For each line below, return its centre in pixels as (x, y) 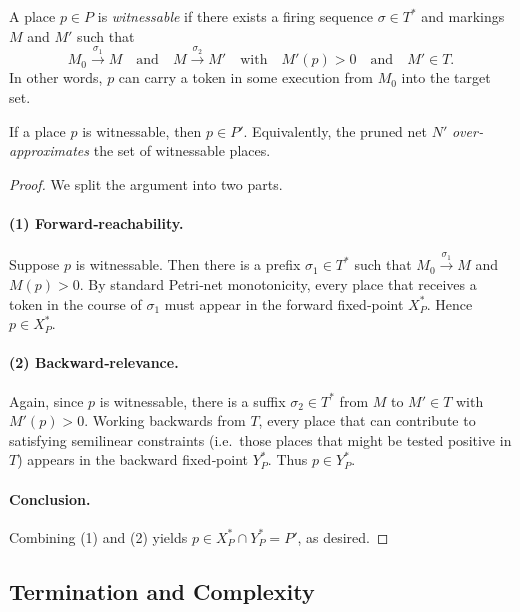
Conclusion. (50, 498)
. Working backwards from (165, 420)
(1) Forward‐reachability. (96, 222)
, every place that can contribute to (367, 420)
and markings (463, 16)
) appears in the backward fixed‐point (132, 459)
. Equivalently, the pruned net (335, 130)
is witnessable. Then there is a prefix (188, 264)
